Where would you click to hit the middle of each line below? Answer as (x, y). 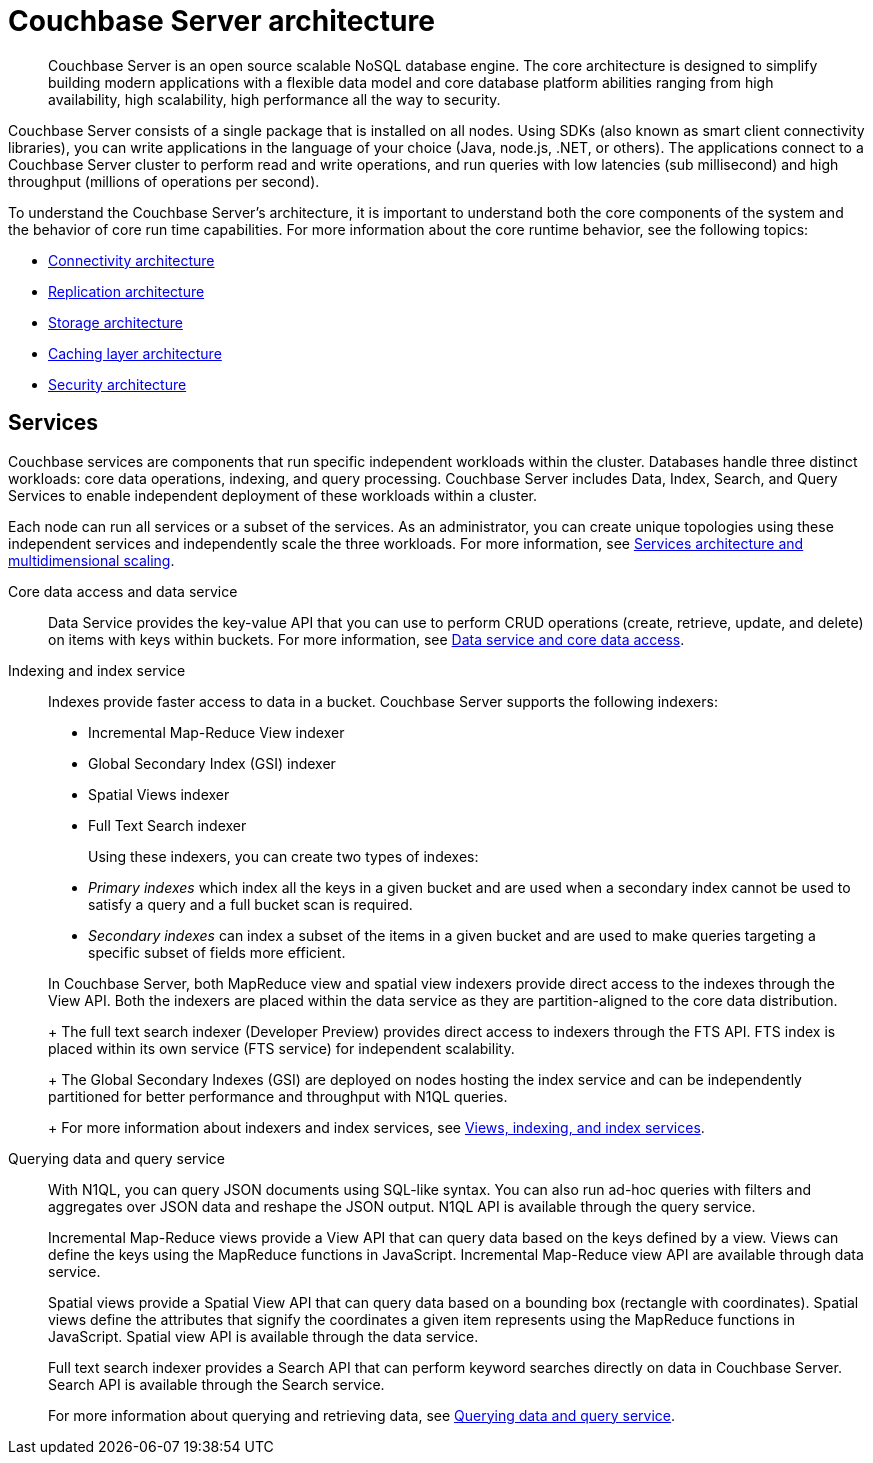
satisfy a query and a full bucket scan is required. (250, 904)
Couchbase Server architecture (221, 21)
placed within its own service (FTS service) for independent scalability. (281, 1048)
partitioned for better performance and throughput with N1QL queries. (278, 1096)
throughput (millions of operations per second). (164, 181)
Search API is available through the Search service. (216, 1384)
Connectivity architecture (131, 260)
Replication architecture (126, 291)
